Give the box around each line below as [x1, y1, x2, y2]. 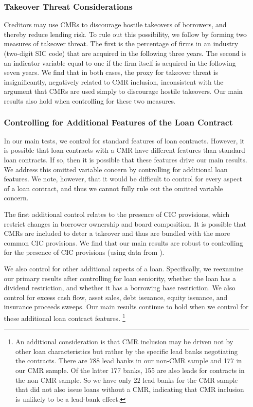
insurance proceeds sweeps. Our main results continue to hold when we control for [4, 301, 249, 312]
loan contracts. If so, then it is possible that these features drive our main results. [4, 154, 247, 164]
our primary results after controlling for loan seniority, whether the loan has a [4, 273, 236, 283]
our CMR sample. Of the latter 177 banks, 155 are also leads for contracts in [15, 365, 245, 375]
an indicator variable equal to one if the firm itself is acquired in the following [4, 57, 236, 68]
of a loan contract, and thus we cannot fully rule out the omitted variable [4, 183, 223, 193]
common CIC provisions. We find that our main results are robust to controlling [4, 237, 243, 248]
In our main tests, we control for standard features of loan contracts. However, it [4, 135, 245, 145]
